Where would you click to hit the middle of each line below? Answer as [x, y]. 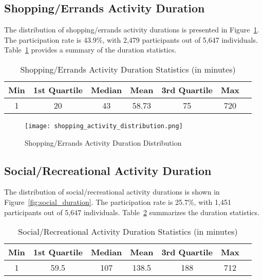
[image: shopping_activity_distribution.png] [104, 126]
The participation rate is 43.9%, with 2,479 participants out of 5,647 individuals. [131, 39]
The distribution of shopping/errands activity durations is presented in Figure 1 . [132, 30]
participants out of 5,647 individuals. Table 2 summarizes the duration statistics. [132, 212]
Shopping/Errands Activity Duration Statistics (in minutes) [128, 69]
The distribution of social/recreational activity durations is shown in [112, 192]
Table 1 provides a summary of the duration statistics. [90, 50]
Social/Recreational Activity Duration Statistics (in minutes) [128, 232]
